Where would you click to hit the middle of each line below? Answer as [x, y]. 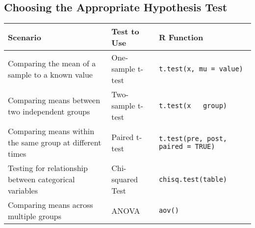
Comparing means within [51, 131]
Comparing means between [54, 100]
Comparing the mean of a [52, 63]
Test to [125, 31]
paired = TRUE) [187, 146]
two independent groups [49, 111]
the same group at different [55, 142]
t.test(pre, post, [193, 138]
